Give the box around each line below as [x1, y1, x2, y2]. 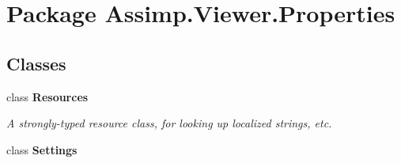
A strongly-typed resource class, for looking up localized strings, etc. [6, 115, 332, 131]
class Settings [6, 141, 78, 157]
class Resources [6, 88, 89, 104]
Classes [6, 51, 66, 75]
